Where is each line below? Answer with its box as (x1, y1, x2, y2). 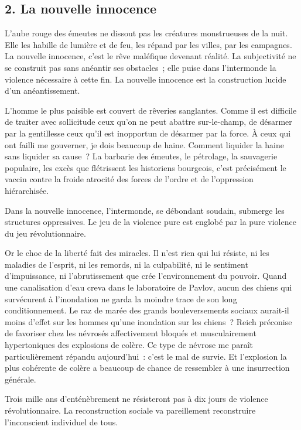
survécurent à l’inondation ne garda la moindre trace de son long (5, 292, 237, 305)
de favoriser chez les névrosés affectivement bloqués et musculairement (5, 327, 256, 339)
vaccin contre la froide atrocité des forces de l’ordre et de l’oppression (5, 173, 254, 185)
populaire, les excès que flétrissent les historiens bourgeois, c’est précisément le (5, 161, 286, 173)
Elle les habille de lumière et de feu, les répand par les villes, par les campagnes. (5, 38, 292, 50)
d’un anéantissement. (5, 84, 80, 97)
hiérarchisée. (5, 184, 49, 196)
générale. (5, 373, 36, 385)
